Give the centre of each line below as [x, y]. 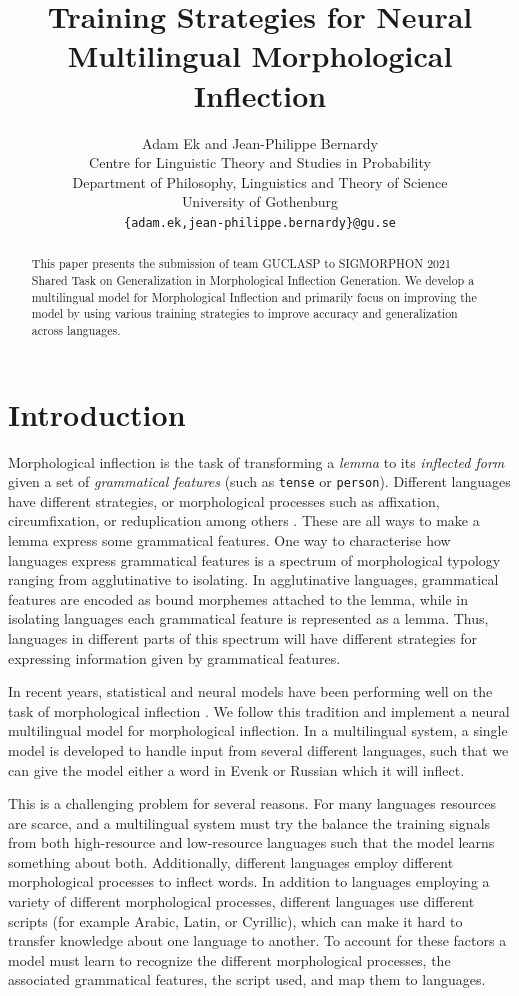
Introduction [97, 413]
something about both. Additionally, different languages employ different [231, 861]
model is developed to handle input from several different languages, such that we [258, 749]
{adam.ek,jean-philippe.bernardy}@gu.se [260, 222]
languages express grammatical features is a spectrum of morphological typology [254, 559]
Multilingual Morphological [260, 55]
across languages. [76, 329]
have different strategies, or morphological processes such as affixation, [224, 500]
